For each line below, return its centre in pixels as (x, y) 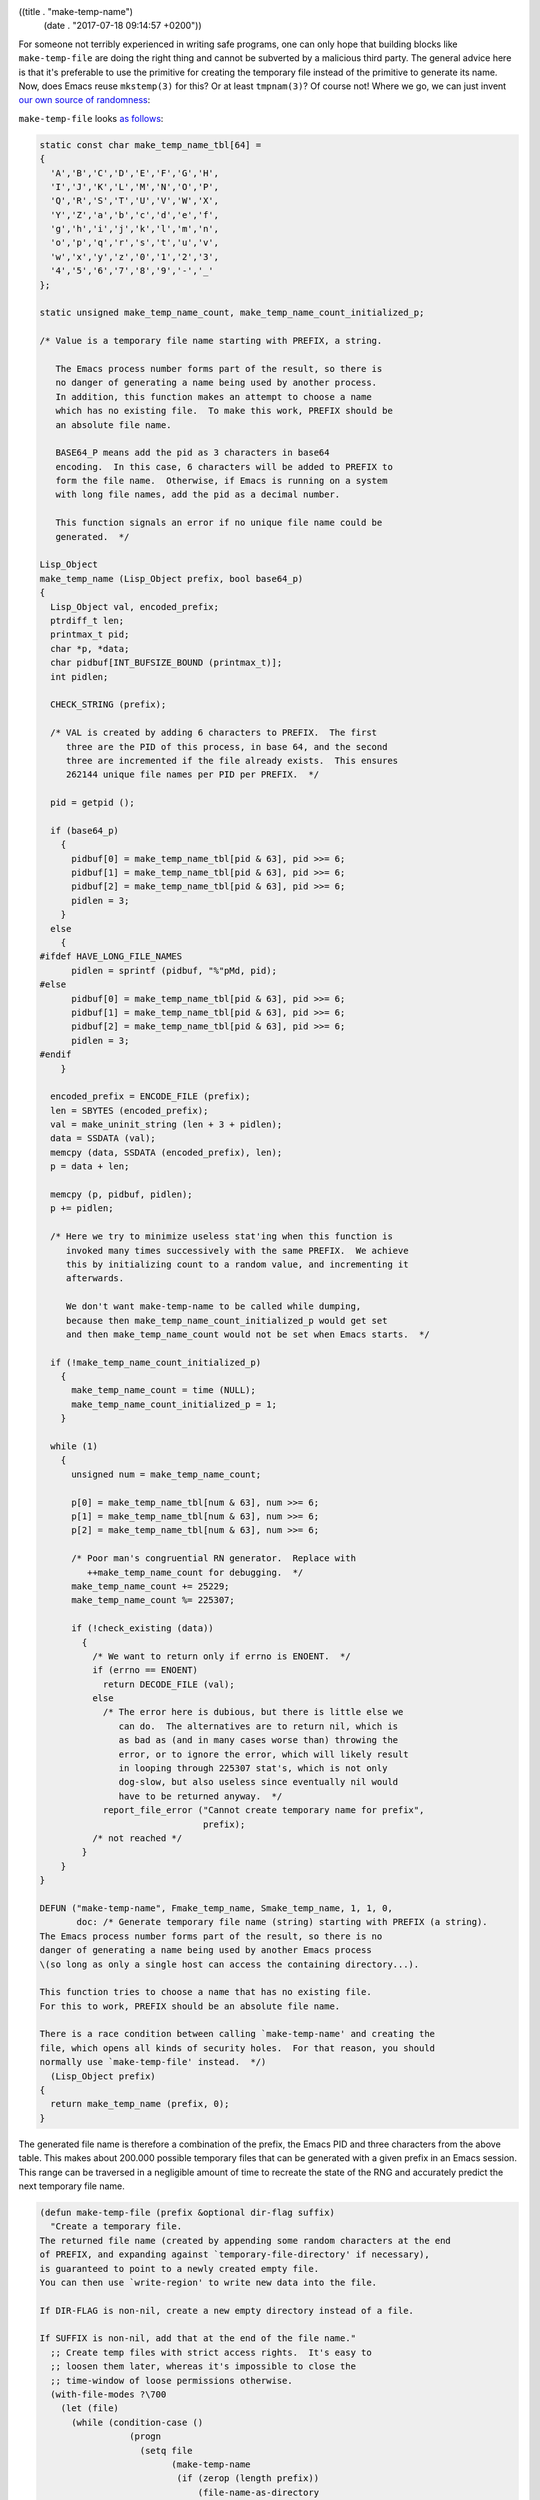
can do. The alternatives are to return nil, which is (258, 1726)
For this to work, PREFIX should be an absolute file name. (190, 2006)
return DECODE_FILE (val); (168, 1684)
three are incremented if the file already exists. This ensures (232, 760)
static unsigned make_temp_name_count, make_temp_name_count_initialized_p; (232, 313)
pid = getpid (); (92, 803)
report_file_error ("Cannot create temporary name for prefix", (263, 1810)
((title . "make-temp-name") (76, 11)
